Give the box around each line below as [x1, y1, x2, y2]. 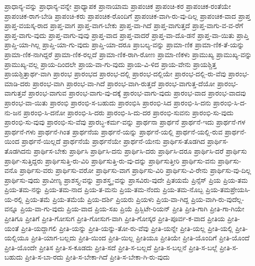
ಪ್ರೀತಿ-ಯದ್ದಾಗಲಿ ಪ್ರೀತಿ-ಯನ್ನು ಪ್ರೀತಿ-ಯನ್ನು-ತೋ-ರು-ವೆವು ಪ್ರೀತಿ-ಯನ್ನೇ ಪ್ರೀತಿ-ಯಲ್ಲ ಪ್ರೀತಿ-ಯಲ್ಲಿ [21, 223, 233, 233]
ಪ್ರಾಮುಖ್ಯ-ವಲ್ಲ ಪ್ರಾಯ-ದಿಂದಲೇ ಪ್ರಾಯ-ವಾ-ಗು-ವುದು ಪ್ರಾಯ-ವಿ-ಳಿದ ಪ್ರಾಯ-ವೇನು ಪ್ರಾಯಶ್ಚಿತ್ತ [4, 59, 217, 69]
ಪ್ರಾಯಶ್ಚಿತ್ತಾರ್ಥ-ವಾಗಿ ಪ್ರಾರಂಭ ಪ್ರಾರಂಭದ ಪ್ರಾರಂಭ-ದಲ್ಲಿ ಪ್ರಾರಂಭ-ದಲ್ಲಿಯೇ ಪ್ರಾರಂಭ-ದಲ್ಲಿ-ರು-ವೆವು [4, 68, 226, 79]
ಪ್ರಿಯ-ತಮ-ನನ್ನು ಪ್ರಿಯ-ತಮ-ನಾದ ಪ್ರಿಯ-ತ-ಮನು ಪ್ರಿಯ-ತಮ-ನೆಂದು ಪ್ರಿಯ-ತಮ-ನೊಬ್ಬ [4, 184, 204, 195]
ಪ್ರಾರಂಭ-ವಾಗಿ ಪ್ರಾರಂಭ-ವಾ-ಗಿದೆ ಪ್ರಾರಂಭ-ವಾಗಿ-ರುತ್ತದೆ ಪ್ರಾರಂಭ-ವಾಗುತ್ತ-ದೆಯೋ [32, 78, 215, 88]
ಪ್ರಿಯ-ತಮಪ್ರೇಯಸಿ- [205, 184, 251, 195]
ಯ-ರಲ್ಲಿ [4, 194, 23, 204]
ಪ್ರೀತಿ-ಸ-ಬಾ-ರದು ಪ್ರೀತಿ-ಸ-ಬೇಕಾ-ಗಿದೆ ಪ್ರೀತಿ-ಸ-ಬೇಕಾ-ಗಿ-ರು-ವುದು [25, 252, 170, 262]
